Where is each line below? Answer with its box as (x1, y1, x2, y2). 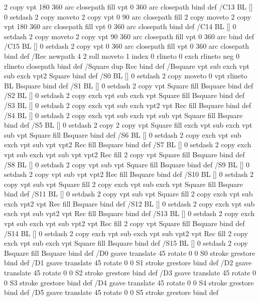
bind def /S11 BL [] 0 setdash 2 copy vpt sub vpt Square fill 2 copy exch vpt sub (4, 188, 253, 199)
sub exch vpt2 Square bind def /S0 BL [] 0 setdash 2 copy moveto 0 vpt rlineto (4, 70, 247, 81)
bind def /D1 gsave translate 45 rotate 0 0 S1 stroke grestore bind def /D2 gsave (4, 257, 252, 268)
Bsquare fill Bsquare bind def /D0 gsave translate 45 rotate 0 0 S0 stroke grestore (4, 247, 255, 258)
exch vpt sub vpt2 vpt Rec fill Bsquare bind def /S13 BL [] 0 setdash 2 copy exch (4, 208, 255, 219)
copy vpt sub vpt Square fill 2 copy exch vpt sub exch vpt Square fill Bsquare (4, 178, 243, 189)
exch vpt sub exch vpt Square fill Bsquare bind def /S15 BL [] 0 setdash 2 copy (4, 238, 248, 248)
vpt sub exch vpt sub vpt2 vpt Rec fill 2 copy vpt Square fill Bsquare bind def (4, 218, 245, 229)
